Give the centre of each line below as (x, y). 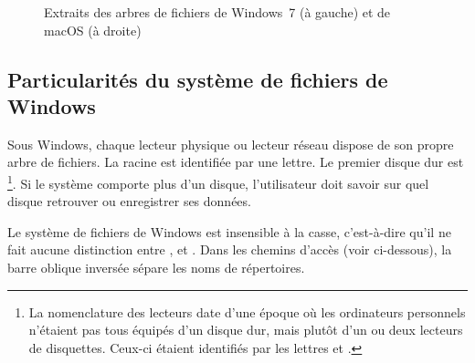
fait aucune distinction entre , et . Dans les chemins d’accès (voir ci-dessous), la (230, 249)
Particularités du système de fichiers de (198, 79)
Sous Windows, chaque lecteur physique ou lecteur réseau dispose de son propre (231, 144)
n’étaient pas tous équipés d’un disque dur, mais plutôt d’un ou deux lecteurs (246, 330)
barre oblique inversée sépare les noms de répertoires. (156, 267)
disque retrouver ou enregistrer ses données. (129, 201)
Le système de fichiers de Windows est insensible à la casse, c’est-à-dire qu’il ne (229, 231)
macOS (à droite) (93, 30)
